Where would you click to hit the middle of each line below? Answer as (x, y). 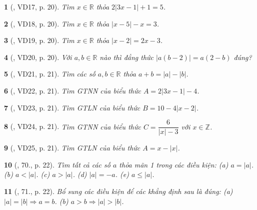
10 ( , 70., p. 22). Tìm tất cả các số (57, 164)
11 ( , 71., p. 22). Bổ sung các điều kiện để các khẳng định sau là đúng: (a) (118, 191)
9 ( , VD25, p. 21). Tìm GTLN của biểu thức (72, 148)
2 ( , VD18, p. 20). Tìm (39, 23)
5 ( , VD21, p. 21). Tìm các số (50, 74)
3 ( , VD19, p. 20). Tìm (39, 40)
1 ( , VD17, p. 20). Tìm (39, 6)
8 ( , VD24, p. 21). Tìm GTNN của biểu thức (72, 126)
